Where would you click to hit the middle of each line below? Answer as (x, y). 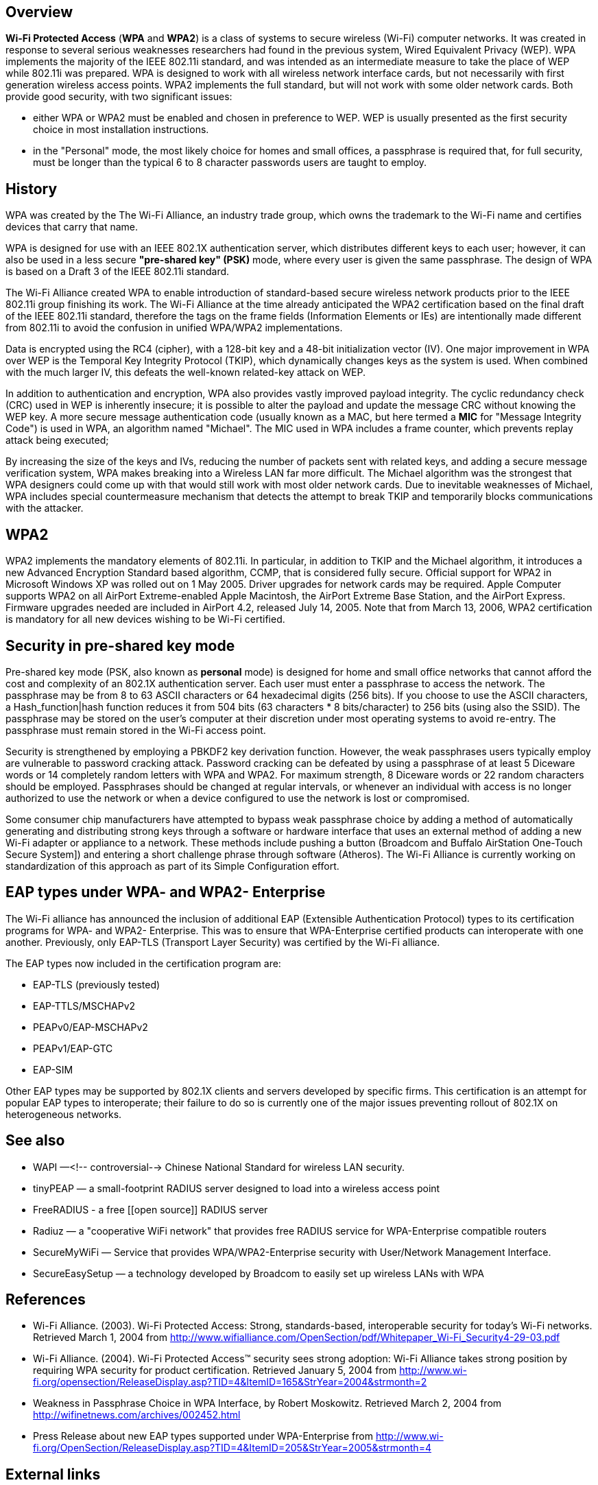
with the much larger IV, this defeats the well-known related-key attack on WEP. (186, 372)
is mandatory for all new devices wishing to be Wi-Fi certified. (145, 619)
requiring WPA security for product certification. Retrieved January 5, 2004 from (215, 1370)
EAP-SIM (53, 1069)
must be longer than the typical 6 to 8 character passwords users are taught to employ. (230, 163)
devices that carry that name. (72, 227)
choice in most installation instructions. (121, 130)
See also (35, 1141)
